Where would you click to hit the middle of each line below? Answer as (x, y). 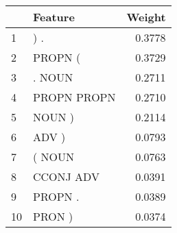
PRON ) (53, 216)
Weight (146, 17)
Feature (54, 17)
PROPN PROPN (74, 97)
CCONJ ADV (66, 176)
